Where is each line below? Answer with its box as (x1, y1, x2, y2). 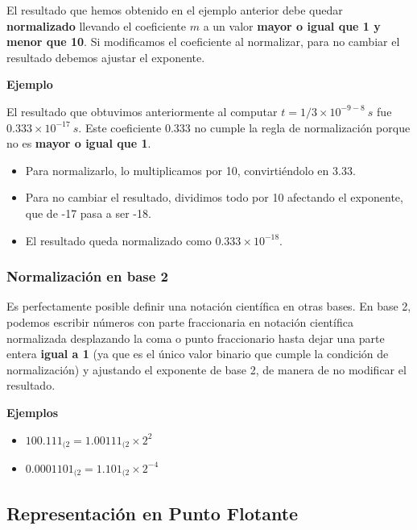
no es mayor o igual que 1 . (6, 135, 151, 152)
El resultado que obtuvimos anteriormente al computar (6, 102, 278, 119)
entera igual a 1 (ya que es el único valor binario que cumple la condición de (6, 345, 389, 362)
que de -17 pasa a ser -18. (25, 204, 151, 221)
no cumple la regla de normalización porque (194, 119, 411, 136)
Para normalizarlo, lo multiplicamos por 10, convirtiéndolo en (25, 161, 329, 178)
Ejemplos (6, 403, 59, 420)
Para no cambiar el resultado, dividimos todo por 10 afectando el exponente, (25, 189, 403, 206)
